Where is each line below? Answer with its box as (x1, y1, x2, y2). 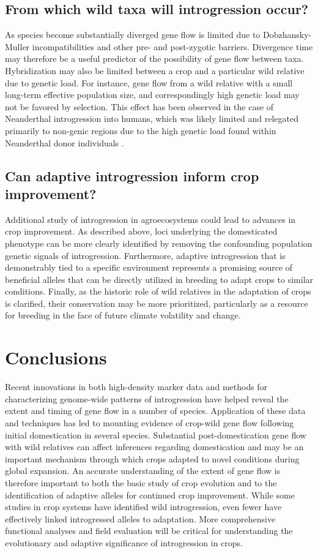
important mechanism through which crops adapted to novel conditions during (5, 452, 300, 465)
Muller (5, 40, 30, 53)
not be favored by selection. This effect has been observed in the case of (5, 100, 274, 113)
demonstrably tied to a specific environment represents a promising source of (5, 261, 293, 274)
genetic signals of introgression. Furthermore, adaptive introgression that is (5, 249, 286, 261)
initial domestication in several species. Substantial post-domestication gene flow (5, 428, 306, 441)
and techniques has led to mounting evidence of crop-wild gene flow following (5, 416, 294, 429)
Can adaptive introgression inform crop (5, 166, 259, 185)
